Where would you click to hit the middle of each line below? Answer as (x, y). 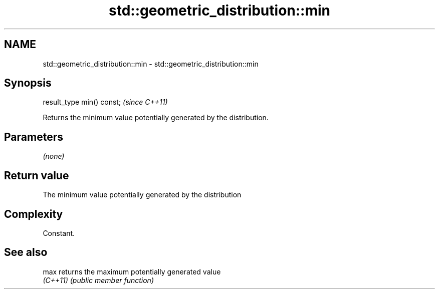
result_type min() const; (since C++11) (105, 102)
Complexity (34, 214)
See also (26, 252)
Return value (37, 175)
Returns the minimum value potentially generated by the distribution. (156, 118)
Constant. (59, 233)
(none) (54, 156)
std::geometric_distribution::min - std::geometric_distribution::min (151, 64)
